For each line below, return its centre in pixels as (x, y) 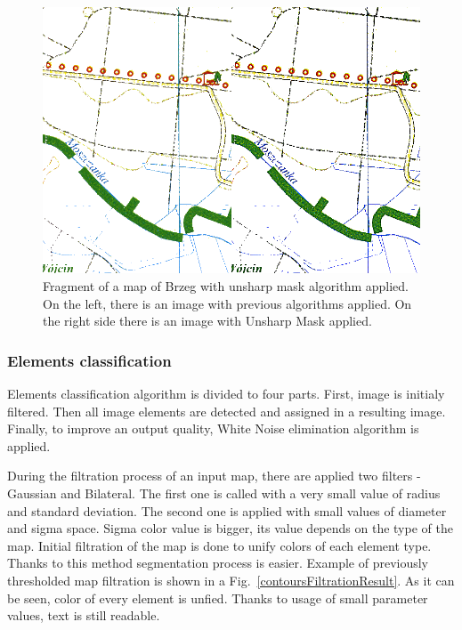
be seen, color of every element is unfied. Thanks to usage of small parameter (218, 598)
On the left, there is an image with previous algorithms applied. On (227, 303)
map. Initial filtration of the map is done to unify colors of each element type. (219, 545)
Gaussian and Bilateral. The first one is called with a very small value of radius (224, 493)
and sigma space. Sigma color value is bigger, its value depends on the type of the (230, 528)
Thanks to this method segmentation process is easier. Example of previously (218, 563)
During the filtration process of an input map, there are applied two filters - (214, 476)
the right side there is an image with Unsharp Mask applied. (207, 321)
